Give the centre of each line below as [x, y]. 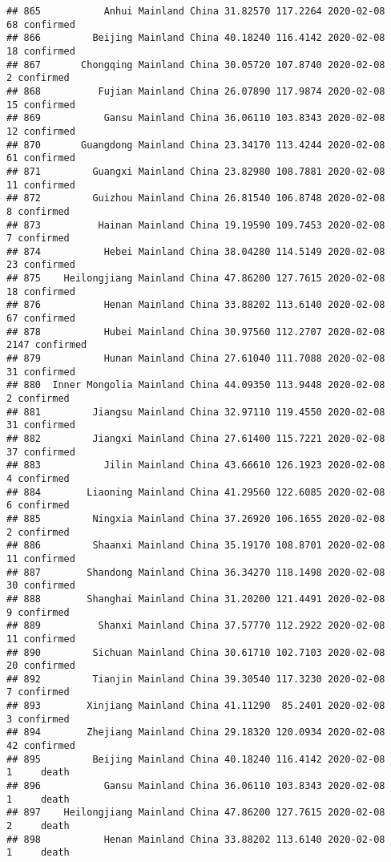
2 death [38, 826]
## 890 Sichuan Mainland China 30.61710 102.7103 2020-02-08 [196, 652]
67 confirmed [41, 319]
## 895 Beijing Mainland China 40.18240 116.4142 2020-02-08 [196, 759]
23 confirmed [41, 265]
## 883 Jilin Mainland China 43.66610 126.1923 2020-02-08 [196, 465]
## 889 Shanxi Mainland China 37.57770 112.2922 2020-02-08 [196, 626]
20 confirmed [41, 666]
